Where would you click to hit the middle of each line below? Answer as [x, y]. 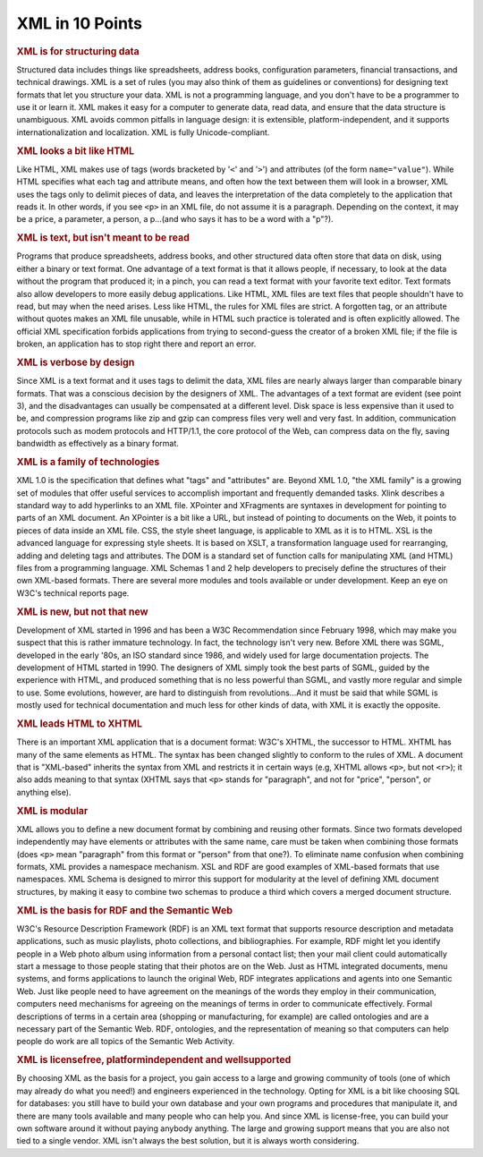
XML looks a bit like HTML [75, 150]
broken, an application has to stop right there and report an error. [136, 344]
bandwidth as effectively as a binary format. [97, 444]
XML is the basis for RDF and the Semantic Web [124, 910]
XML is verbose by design [76, 362]
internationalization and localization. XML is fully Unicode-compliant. [143, 132]
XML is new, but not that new [82, 611]
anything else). [44, 792]
